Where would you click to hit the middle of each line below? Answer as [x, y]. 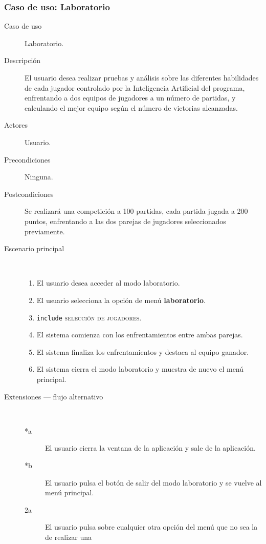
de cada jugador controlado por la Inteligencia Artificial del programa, [135, 87]
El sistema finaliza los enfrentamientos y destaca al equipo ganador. [143, 351]
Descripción [23, 60]
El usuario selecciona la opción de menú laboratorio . [121, 300]
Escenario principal [34, 248]
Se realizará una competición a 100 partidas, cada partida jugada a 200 [136, 211]
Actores [16, 125]
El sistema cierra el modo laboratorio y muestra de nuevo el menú [140, 369]
